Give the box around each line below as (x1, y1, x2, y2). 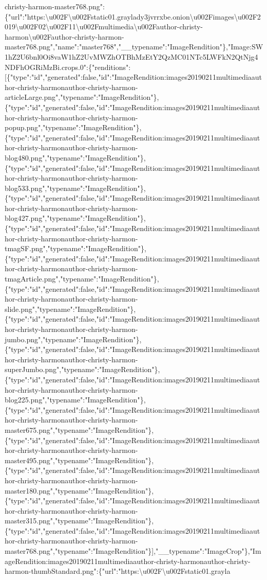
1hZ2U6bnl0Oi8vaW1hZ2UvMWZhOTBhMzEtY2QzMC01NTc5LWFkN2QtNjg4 (5, 51, 258, 62)
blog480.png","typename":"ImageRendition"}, (5, 152, 146, 163)
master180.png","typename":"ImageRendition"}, (5, 485, 154, 496)
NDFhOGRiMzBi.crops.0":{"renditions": (5, 61, 131, 72)
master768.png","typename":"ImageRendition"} (5, 546, 152, 556)
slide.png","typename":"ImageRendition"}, (5, 303, 136, 314)
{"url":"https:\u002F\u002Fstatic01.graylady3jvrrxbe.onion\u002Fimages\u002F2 (5, 11, 261, 22)
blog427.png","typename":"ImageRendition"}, (5, 213, 146, 223)
